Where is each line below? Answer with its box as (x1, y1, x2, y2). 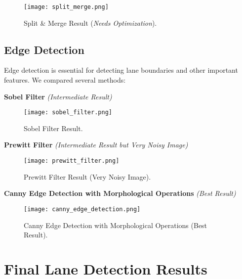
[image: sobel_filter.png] (24, 109, 112, 116)
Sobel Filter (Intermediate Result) (4, 91, 112, 101)
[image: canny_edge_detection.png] (24, 205, 141, 213)
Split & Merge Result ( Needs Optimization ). (24, 17, 157, 28)
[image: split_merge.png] (24, 3, 109, 10)
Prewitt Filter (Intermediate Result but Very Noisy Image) (4, 139, 188, 150)
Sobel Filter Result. (24, 123, 83, 133)
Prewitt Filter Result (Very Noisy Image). (24, 171, 151, 182)
